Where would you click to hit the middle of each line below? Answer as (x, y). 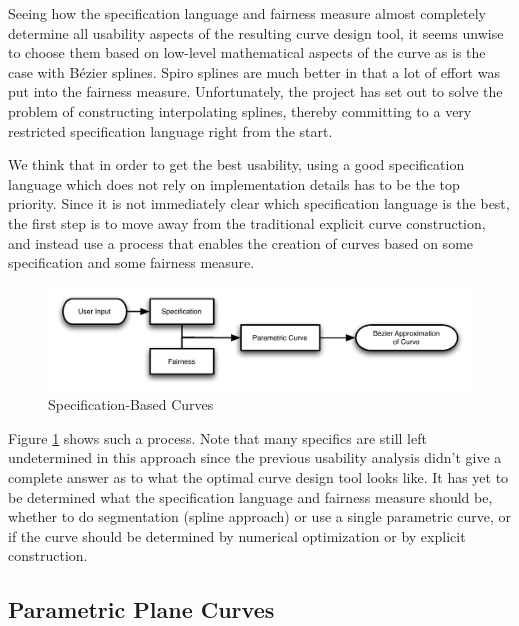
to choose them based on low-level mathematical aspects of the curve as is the (247, 52)
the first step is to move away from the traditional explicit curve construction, (247, 222)
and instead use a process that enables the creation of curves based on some (241, 242)
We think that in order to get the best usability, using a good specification (236, 164)
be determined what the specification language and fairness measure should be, (250, 496)
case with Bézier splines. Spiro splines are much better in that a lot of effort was (254, 71)
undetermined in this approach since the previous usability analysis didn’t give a (255, 457)
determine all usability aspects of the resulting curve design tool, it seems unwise (256, 32)
